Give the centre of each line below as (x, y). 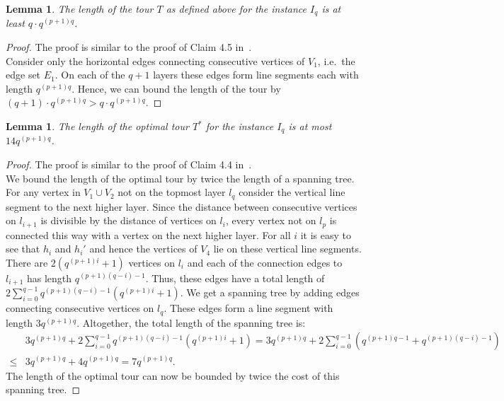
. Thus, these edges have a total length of (235, 278)
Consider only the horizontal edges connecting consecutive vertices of (155, 60)
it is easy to (326, 234)
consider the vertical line (292, 192)
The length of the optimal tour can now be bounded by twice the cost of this (173, 375)
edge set (23, 75)
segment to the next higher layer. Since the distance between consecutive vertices (182, 206)
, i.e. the (336, 60)
